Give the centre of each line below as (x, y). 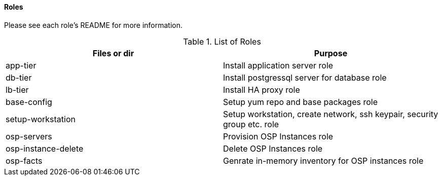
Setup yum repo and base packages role (300, 102)
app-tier (21, 65)
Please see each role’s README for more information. (94, 25)
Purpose (331, 53)
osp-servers (29, 136)
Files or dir (113, 53)
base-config (29, 102)
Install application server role (278, 65)
